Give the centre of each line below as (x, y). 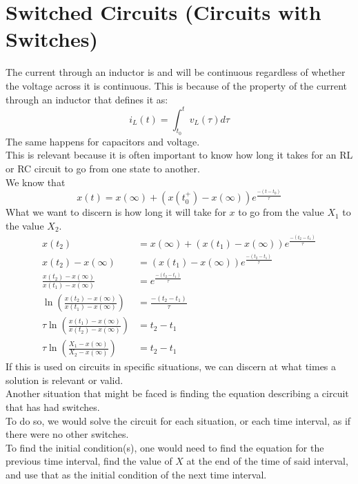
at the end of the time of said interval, (267, 461)
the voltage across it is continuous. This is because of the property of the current (176, 85)
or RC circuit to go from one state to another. (103, 168)
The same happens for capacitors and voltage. (103, 141)
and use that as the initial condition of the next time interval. (136, 474)
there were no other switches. (67, 434)
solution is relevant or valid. (64, 380)
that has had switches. (53, 407)
